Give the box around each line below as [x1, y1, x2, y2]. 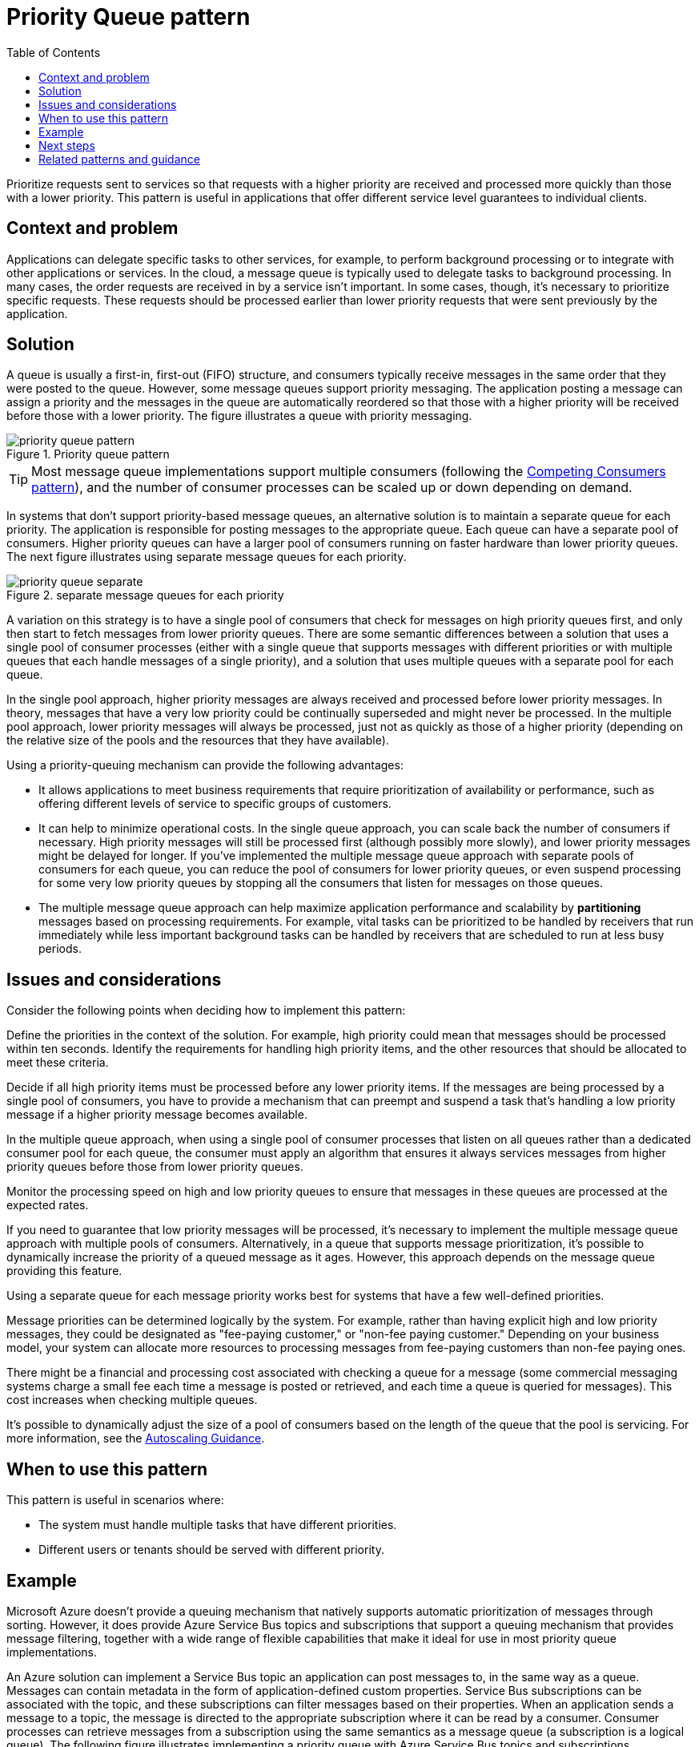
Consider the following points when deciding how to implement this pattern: [6, 1003, 406, 1018]
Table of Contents [6, 45, 101, 59]
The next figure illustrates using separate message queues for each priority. [6, 550, 407, 564]
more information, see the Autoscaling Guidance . [6, 1431, 265, 1446]
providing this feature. [6, 1264, 123, 1278]
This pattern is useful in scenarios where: [6, 1493, 224, 1507]
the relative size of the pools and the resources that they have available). [6, 733, 389, 748]
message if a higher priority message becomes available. [6, 1108, 307, 1122]
